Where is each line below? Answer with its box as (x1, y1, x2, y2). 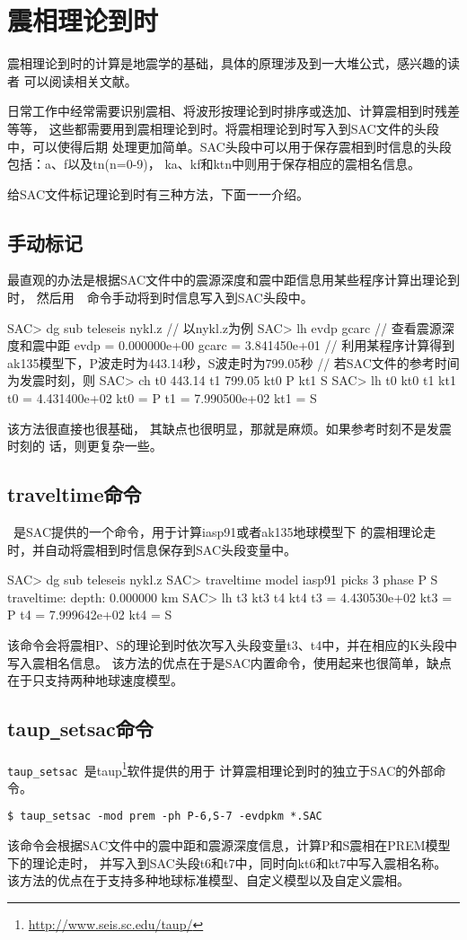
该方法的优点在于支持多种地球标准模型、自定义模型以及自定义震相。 (7, 871, 410, 890)
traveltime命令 (7, 480, 142, 508)
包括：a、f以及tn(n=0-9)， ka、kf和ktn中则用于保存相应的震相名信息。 (7, 154, 421, 173)
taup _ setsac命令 (7, 715, 154, 742)
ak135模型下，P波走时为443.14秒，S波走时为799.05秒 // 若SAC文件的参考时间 (7, 353, 460, 372)
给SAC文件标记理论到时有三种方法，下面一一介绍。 (7, 184, 309, 203)
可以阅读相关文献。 (23, 71, 137, 90)
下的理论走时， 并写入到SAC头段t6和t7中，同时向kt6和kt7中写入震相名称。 (7, 853, 447, 872)
